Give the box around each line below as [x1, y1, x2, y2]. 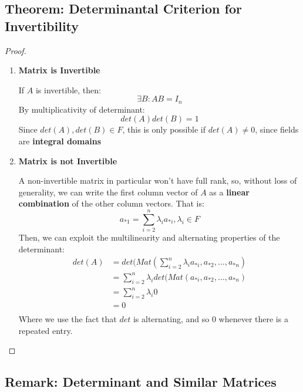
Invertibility [5, 16, 79, 35]
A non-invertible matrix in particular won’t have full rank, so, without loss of [18, 174, 297, 187]
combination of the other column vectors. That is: [18, 197, 204, 209]
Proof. [5, 44, 26, 56]
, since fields [255, 123, 299, 136]
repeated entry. [18, 324, 73, 336]
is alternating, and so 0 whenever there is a [133, 313, 288, 325]
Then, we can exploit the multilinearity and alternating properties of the [18, 231, 280, 244]
